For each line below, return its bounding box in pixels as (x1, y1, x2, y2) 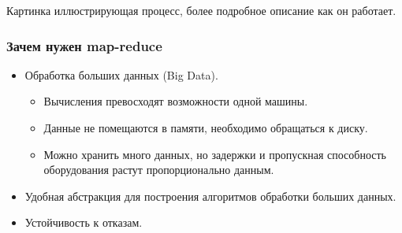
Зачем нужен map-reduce (6, 35, 162, 55)
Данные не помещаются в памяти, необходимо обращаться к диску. (43, 120, 368, 135)
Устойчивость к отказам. (24, 214, 143, 231)
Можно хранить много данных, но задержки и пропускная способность (43, 146, 386, 162)
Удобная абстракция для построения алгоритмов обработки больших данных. (24, 187, 396, 204)
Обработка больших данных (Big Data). (24, 66, 218, 83)
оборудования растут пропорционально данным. (43, 161, 274, 178)
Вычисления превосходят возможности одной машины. (43, 93, 308, 109)
